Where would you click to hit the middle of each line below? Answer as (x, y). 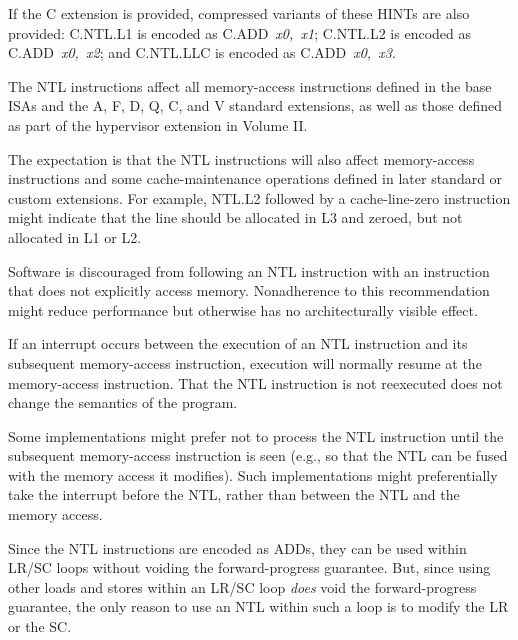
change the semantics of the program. (123, 402)
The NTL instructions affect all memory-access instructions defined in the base (250, 85)
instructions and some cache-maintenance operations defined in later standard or (255, 178)
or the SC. (40, 626)
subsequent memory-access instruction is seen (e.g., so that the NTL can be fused (258, 455)
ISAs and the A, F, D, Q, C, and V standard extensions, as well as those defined (255, 105)
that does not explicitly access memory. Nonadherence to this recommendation (249, 290)
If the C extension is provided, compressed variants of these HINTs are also (239, 13)
